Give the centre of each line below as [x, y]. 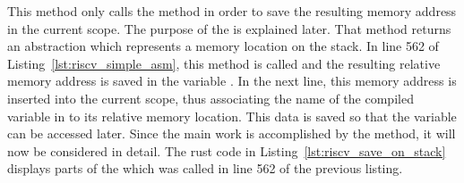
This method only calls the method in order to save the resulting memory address [232, 11]
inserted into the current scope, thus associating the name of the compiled [211, 98]
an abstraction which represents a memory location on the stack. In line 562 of [223, 46]
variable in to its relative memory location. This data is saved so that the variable [232, 116]
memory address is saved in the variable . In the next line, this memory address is [232, 81]
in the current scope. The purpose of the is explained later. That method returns [229, 28]
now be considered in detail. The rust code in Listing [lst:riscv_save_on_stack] [227, 150]
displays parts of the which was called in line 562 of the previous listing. [205, 168]
